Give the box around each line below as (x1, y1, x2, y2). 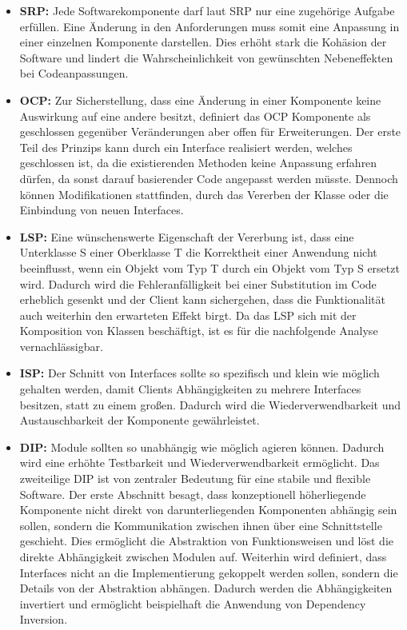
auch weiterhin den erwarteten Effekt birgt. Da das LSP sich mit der (19, 306, 357, 323)
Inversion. (19, 611, 68, 628)
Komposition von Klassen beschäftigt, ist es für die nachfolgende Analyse (19, 322, 378, 339)
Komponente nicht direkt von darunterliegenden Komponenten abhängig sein (19, 501, 397, 518)
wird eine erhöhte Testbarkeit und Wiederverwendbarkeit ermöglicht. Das (19, 454, 380, 471)
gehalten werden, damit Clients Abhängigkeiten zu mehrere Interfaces (19, 381, 361, 397)
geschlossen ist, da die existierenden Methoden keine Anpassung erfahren (19, 154, 377, 171)
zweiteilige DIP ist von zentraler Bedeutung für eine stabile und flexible (19, 470, 371, 487)
